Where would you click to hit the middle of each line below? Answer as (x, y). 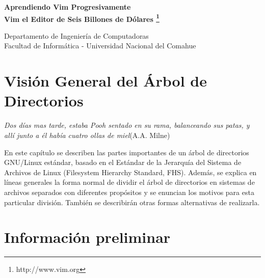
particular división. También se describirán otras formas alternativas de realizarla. (132, 202)
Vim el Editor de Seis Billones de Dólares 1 (82, 18)
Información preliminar (87, 237)
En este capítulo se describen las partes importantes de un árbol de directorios (127, 152)
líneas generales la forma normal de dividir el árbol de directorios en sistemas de (129, 182)
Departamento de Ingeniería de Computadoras (76, 35)
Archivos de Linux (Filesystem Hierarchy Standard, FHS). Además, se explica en (130, 172)
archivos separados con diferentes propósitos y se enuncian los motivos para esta (129, 192)
